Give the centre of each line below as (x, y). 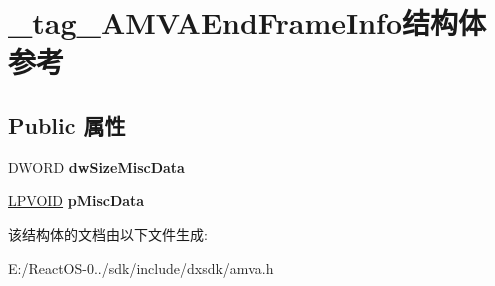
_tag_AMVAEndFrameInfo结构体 (247, 22)
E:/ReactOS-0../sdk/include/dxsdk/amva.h (141, 267)
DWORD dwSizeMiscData (96, 166)
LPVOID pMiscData (76, 200)
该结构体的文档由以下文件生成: (108, 233)
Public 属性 (67, 124)
